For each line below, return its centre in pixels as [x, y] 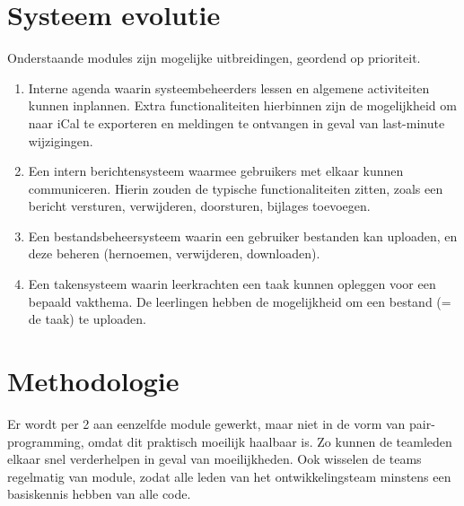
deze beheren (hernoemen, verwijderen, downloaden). [174, 253]
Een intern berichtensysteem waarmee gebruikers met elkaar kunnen [216, 171]
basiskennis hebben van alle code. [99, 494]
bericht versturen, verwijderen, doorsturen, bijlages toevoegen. [199, 206]
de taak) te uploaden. [87, 319]
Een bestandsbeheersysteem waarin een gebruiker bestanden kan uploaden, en [243, 236]
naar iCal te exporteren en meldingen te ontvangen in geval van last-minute [236, 122]
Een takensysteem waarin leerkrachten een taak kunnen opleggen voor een [232, 284]
